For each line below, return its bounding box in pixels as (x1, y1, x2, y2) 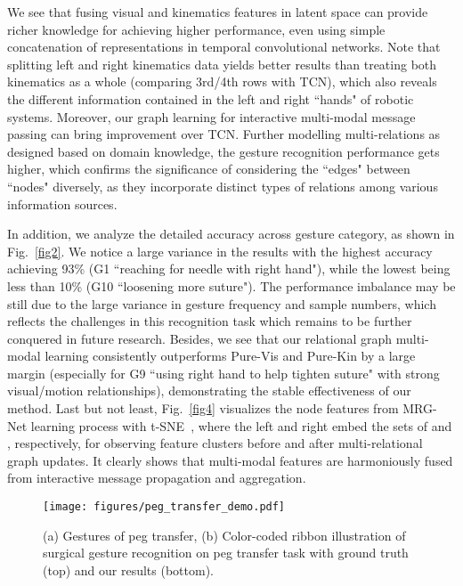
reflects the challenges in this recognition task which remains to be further (7, 312, 412, 330)
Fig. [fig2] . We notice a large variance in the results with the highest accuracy (7, 241, 433, 260)
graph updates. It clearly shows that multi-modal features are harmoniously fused (7, 451, 453, 469)
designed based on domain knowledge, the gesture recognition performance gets (7, 142, 440, 160)
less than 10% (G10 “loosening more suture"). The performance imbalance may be (7, 276, 456, 295)
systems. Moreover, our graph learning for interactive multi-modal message (7, 107, 416, 126)
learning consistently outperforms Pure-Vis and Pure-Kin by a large (45, 346, 416, 365)
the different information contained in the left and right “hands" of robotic (7, 89, 414, 108)
